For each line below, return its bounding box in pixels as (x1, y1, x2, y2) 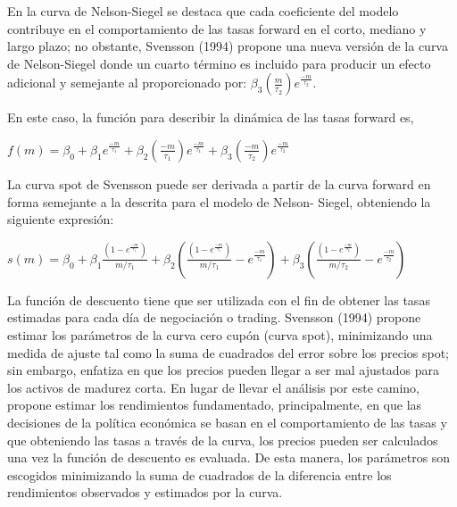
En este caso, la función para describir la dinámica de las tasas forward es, (7, 108, 414, 127)
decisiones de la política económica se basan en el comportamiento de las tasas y (7, 412, 447, 431)
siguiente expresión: (7, 210, 114, 229)
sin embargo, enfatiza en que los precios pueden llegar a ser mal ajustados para (7, 361, 440, 379)
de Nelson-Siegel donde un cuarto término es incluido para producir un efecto (7, 54, 431, 72)
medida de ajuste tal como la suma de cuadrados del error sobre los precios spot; (7, 343, 450, 362)
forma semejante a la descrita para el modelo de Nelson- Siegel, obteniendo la (7, 192, 431, 211)
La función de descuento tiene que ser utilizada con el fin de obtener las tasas (7, 290, 430, 309)
